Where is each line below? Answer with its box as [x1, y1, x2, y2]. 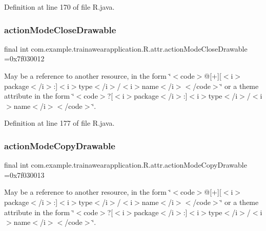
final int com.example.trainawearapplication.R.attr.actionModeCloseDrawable [4, 43, 248, 54]
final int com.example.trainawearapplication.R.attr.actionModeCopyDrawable [4, 159, 247, 170]
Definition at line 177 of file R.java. [4, 118, 115, 128]
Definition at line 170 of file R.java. [4, 2, 115, 12]
